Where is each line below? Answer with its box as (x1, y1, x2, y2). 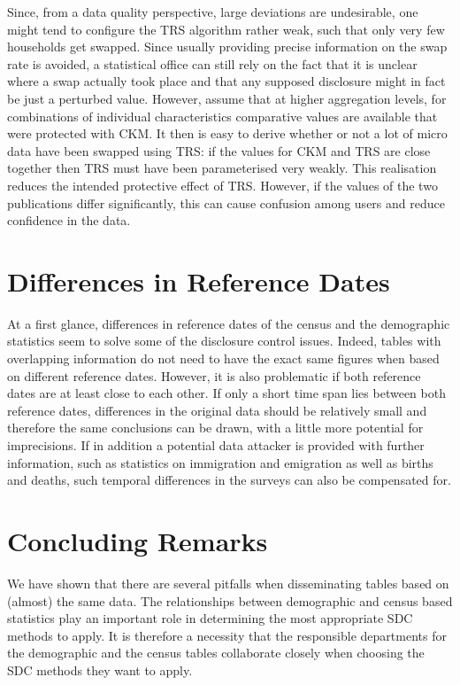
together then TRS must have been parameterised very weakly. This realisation (7, 159, 437, 177)
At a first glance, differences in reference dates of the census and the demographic (7, 314, 450, 332)
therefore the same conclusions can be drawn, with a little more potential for (7, 418, 424, 437)
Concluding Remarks (7, 522, 268, 558)
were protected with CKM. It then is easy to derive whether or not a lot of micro (7, 124, 448, 143)
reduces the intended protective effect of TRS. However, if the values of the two (7, 175, 438, 194)
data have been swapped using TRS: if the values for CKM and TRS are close (7, 141, 431, 160)
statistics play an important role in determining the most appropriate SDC (7, 609, 413, 627)
